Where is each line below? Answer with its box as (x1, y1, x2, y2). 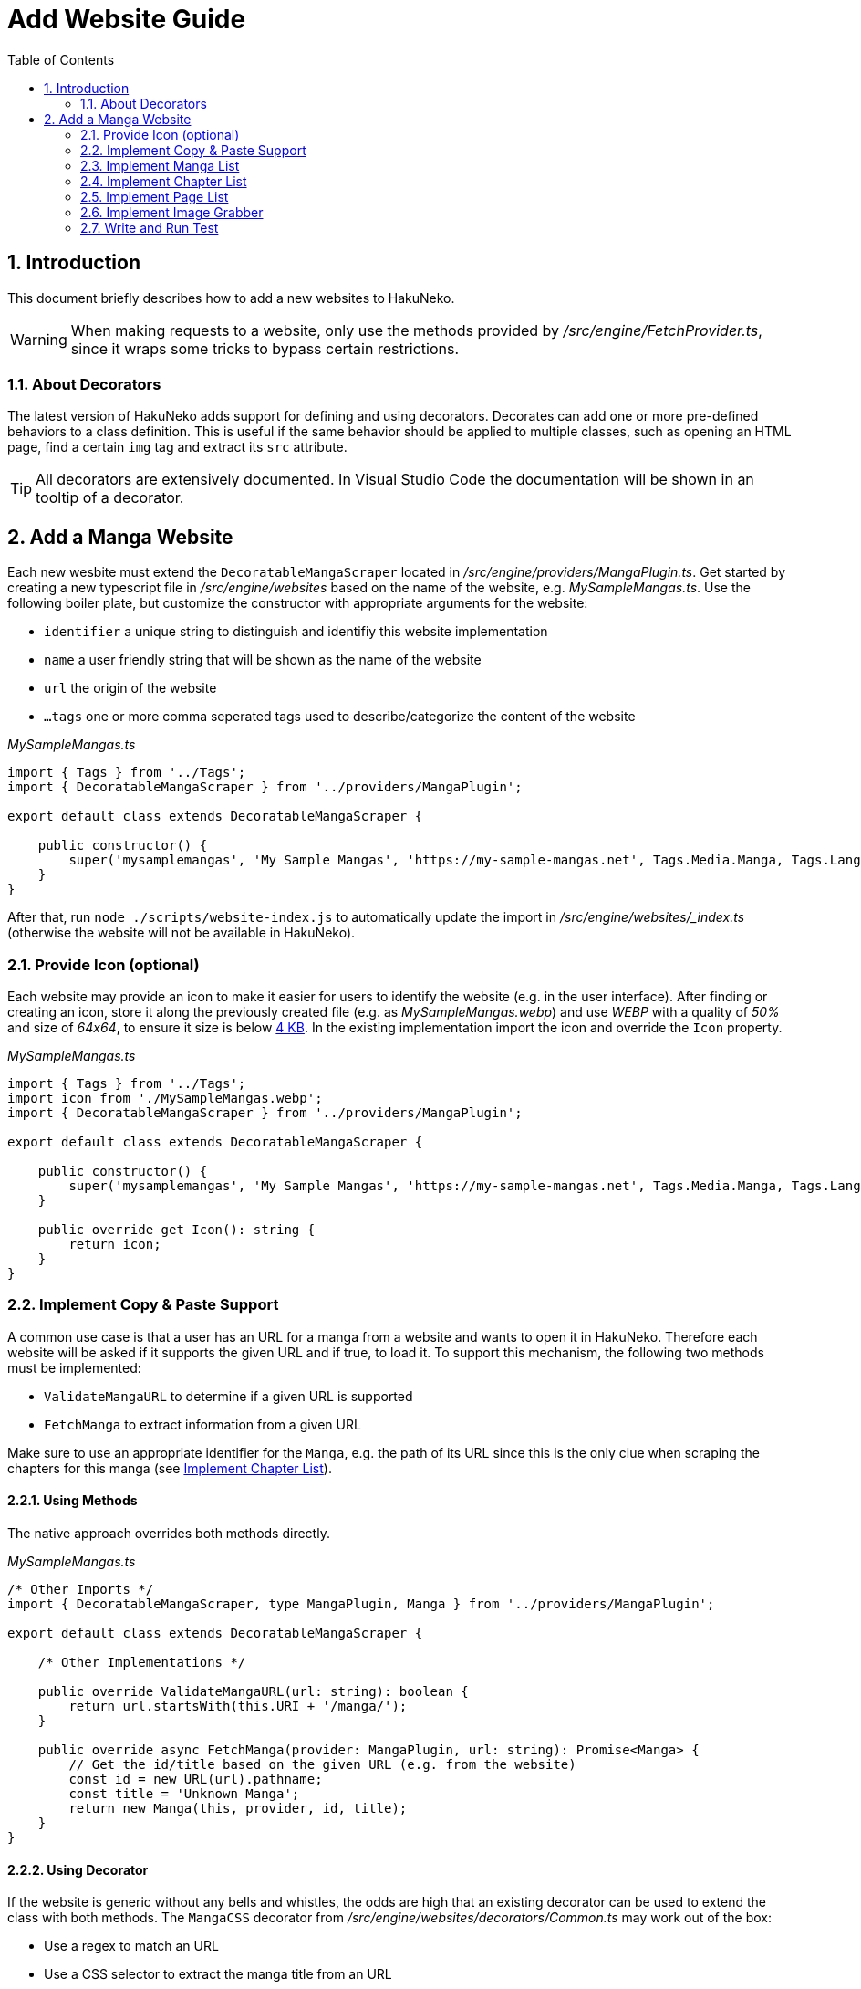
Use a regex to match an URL (44, 1938, 219, 1954)
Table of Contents (7, 51, 115, 68)
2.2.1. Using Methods (7, 1492, 138, 1509)
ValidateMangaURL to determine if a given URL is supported (44, 1387, 413, 1404)
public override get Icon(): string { (37, 1221, 316, 1237)
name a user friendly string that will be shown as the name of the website (44, 652, 482, 668)
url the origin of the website (44, 680, 217, 696)
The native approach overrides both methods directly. (7, 1524, 330, 1541)
